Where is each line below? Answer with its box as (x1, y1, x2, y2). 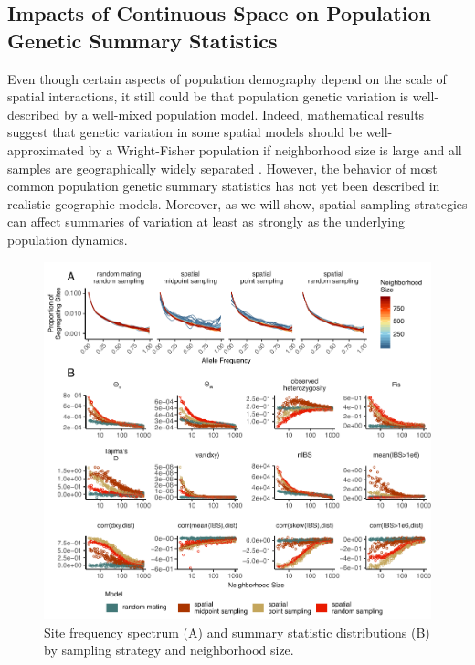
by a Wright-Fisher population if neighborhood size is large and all (88, 140, 462, 159)
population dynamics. (7, 229, 128, 248)
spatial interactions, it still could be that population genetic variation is (7, 87, 409, 106)
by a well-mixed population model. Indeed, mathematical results (63, 104, 425, 123)
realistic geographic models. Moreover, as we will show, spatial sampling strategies (7, 194, 468, 213)
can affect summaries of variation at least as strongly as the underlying (7, 212, 405, 231)
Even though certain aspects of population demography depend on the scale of (7, 69, 447, 88)
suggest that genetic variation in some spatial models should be (7, 122, 363, 142)
